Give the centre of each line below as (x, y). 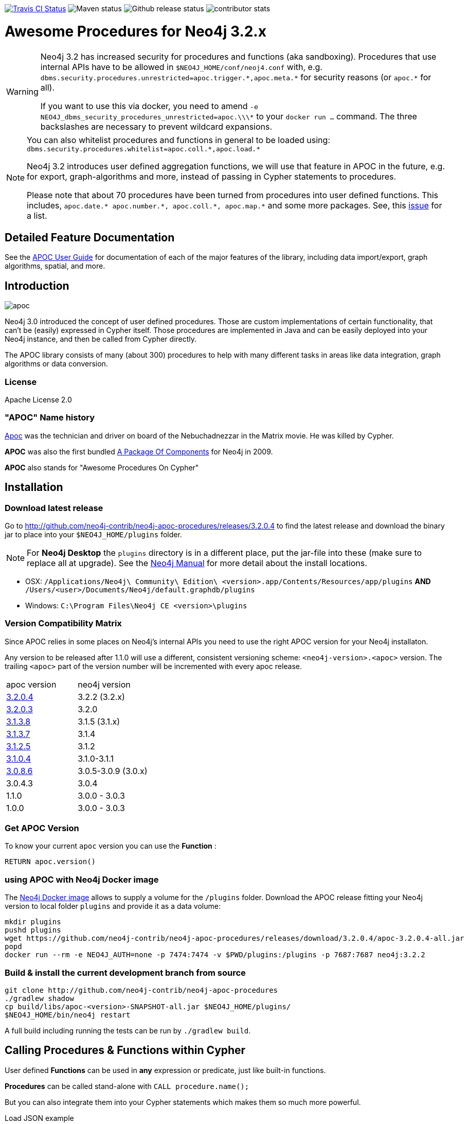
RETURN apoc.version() (50, 862)
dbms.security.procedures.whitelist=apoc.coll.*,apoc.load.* (144, 149)
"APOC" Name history (50, 418)
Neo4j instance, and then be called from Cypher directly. (101, 339)
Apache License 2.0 (38, 399)
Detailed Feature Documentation (90, 237)
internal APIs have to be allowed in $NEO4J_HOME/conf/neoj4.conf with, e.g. (181, 67)
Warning (22, 91)
